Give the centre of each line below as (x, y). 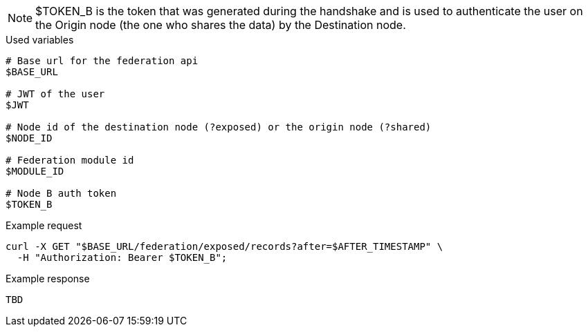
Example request (44, 225)
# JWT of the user (55, 94)
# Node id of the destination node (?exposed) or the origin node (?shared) (219, 127)
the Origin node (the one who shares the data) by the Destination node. (221, 25)
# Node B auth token (61, 193)
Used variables (40, 40)
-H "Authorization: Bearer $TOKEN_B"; (122, 257)
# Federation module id (70, 160)
